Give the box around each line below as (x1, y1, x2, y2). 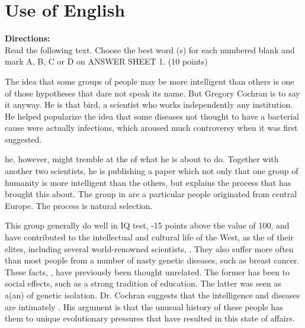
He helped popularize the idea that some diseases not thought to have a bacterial (5, 110, 299, 122)
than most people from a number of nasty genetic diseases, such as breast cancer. (5, 254, 300, 266)
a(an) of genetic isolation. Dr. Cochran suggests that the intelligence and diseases (5, 289, 300, 301)
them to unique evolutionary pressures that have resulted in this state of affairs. (5, 312, 295, 324)
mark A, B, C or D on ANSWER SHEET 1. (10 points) (5, 55, 208, 67)
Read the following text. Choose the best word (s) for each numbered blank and (5, 43, 295, 56)
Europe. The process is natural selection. (5, 199, 153, 211)
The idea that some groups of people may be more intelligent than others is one (5, 75, 294, 87)
